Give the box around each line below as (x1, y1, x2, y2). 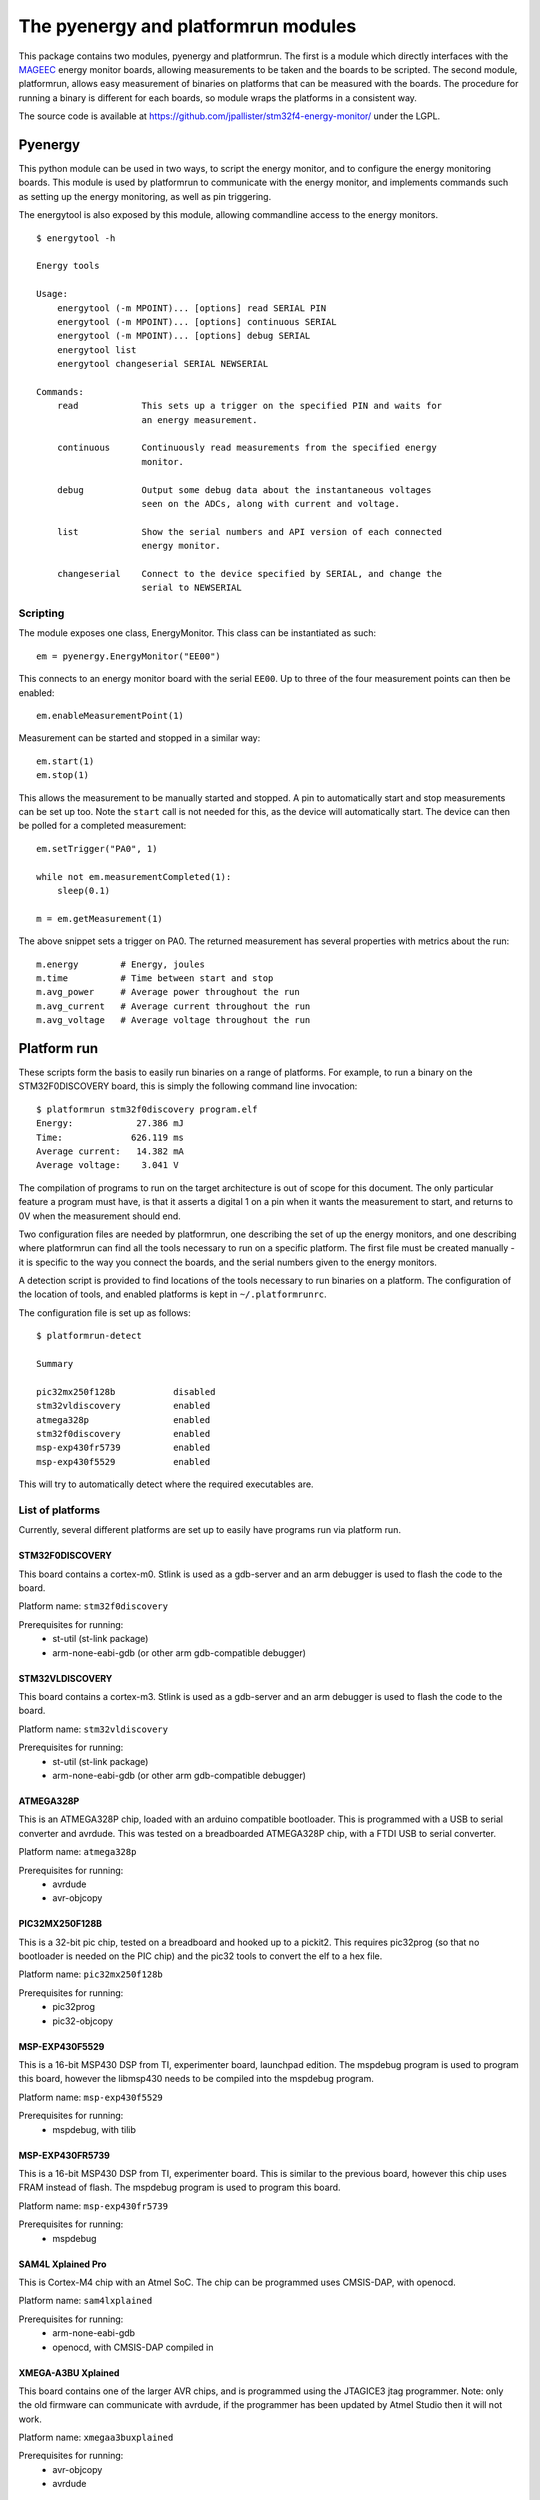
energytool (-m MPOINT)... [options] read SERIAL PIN (56, 302, 327, 314)
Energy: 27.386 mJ (36, 1118, 185, 1129)
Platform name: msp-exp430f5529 (18, 2091, 164, 2103)
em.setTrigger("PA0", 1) (36, 843, 158, 854)
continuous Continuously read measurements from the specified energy (56, 442, 437, 454)
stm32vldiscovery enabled (36, 1400, 211, 1412)
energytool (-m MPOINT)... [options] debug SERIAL (56, 330, 311, 342)
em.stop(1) (36, 770, 90, 781)
